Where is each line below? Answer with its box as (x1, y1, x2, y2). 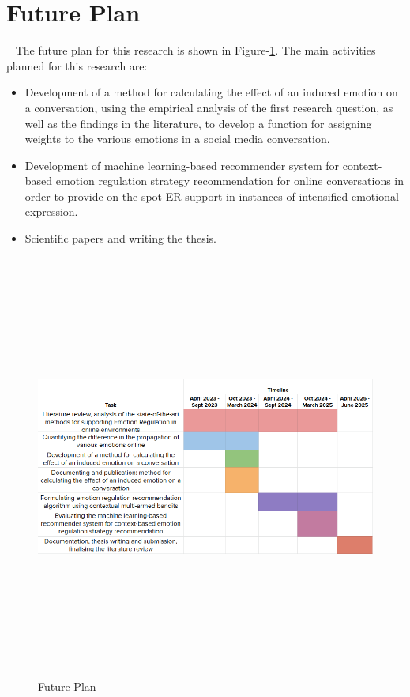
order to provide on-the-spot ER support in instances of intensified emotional (24, 187, 399, 204)
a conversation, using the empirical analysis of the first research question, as (24, 99, 393, 115)
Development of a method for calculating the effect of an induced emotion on (24, 84, 398, 100)
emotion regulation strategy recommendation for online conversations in (55, 172, 404, 189)
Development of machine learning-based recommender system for (24, 156, 340, 173)
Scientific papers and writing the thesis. (24, 230, 217, 247)
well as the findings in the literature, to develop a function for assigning (24, 115, 372, 131)
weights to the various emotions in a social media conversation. (24, 130, 330, 147)
